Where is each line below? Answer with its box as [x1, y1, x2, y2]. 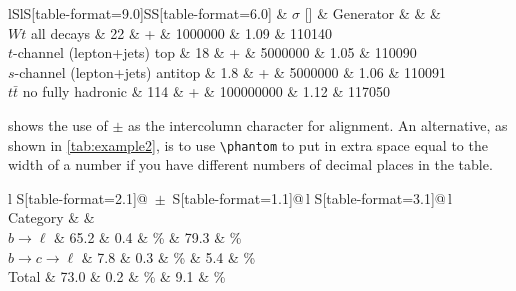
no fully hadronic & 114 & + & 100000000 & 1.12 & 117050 [22, 81, 390, 102]
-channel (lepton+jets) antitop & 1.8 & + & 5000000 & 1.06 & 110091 [14, 61, 446, 82]
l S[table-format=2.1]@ [8, 187, 148, 208]
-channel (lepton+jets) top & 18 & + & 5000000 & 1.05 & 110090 [13, 42, 417, 63]
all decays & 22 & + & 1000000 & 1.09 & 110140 [30, 22, 332, 43]
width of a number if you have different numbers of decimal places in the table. [8, 154, 493, 175]
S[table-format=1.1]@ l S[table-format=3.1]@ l [172, 187, 452, 208]
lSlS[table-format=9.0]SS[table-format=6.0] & [8, 3, 288, 23]
